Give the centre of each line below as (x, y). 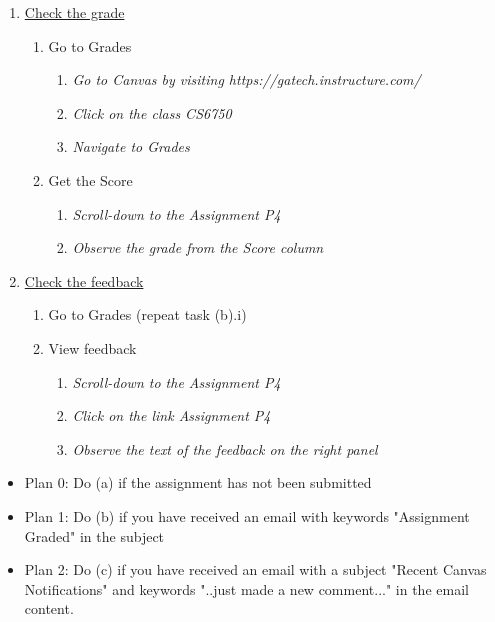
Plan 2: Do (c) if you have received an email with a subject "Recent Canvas (255, 569)
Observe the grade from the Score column (198, 247)
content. (49, 608)
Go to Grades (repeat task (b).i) (147, 314)
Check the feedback (84, 280)
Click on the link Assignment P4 (171, 415)
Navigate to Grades (131, 146)
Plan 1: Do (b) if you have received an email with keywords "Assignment (247, 515)
